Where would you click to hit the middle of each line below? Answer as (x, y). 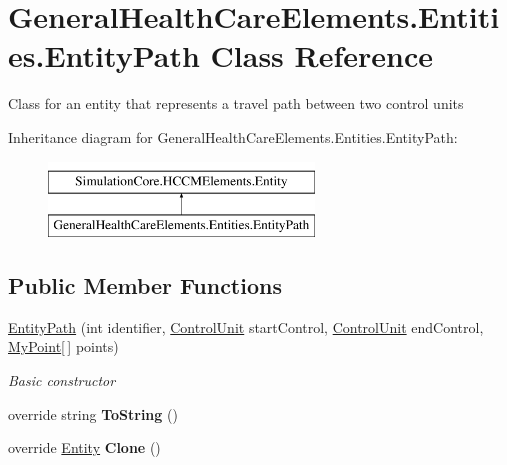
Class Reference (322, 55)
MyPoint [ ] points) (63, 346)
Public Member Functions (145, 285)
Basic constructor (62, 380)
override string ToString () (93, 413)
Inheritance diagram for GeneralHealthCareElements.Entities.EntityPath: (233, 136)
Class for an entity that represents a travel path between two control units (236, 103)
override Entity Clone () (84, 447)
